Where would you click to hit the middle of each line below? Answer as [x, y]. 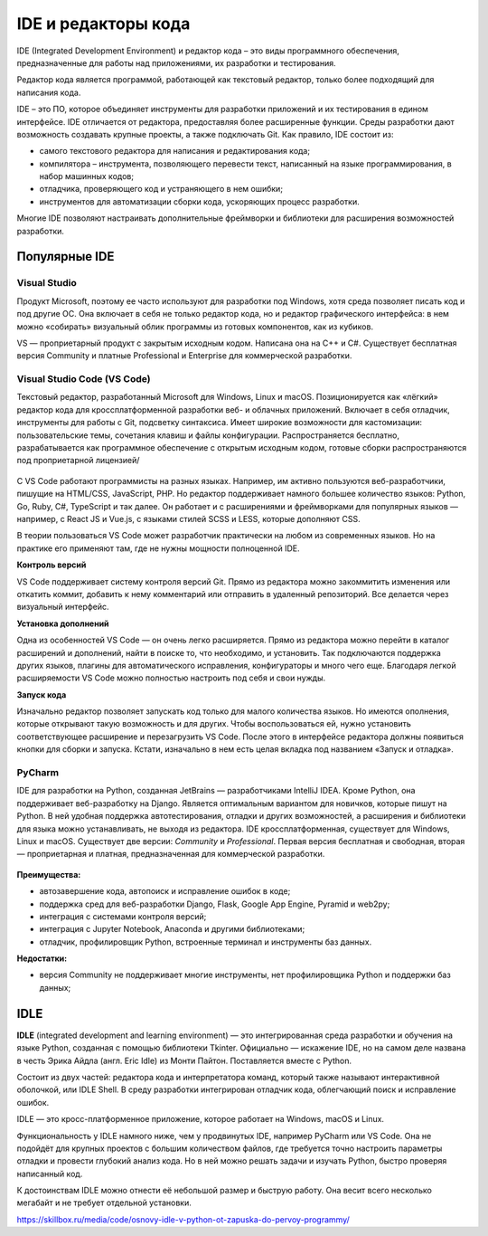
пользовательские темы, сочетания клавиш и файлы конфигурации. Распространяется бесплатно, [208, 435]
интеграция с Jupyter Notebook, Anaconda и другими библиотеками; [172, 929]
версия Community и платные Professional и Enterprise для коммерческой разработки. [184, 356]
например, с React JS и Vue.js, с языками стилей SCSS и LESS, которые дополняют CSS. [188, 519]
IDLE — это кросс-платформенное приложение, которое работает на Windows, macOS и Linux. [200, 1119]
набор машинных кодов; [87, 176]
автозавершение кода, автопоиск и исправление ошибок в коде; [165, 891]
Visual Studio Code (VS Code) [84, 379]
